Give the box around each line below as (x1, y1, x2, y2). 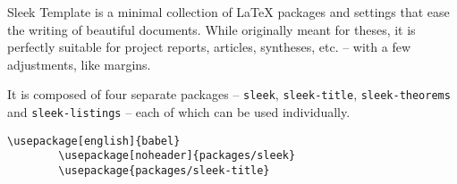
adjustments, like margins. (7, 54, 151, 73)
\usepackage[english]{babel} (7, 134, 181, 147)
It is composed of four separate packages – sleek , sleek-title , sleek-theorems (7, 85, 451, 104)
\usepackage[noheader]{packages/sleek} (58, 149, 296, 163)
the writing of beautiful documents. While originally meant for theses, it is (7, 20, 416, 38)
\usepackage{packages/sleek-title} (58, 164, 270, 177)
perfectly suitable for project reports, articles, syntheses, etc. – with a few (7, 38, 411, 56)
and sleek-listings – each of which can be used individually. (7, 103, 351, 121)
